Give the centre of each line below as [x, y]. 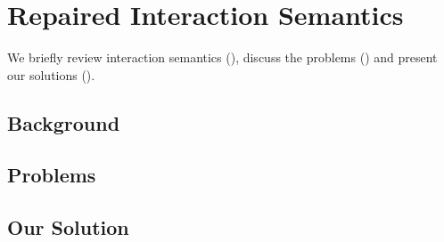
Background [64, 122]
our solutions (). [51, 74]
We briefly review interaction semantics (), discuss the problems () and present [222, 57]
